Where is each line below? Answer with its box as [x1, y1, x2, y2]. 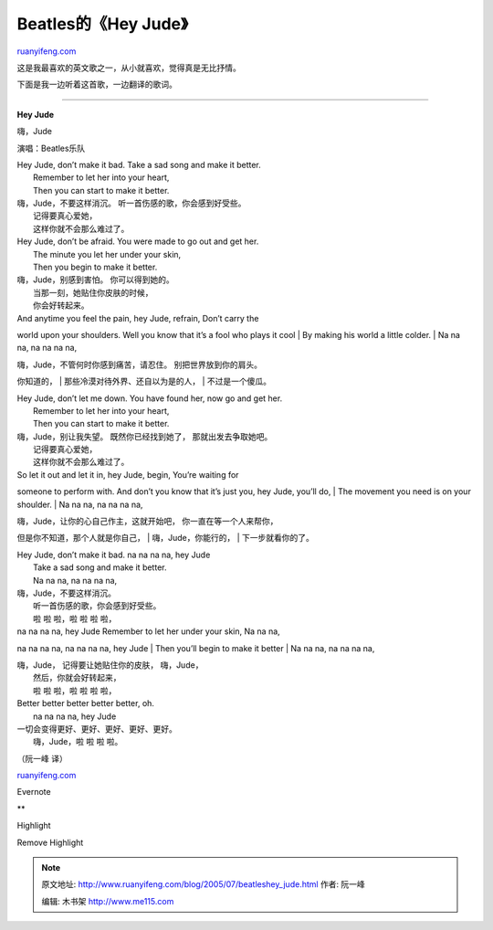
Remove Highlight [16, 837, 84, 848]
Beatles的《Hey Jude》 [16, 14, 189, 34]
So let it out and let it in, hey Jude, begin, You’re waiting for [16, 469, 239, 480]
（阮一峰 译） [16, 753, 68, 764]
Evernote [16, 787, 51, 798]
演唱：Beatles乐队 [16, 143, 86, 153]
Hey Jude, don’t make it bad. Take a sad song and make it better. [16, 159, 261, 170]
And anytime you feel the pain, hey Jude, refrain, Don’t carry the [16, 312, 259, 323]
